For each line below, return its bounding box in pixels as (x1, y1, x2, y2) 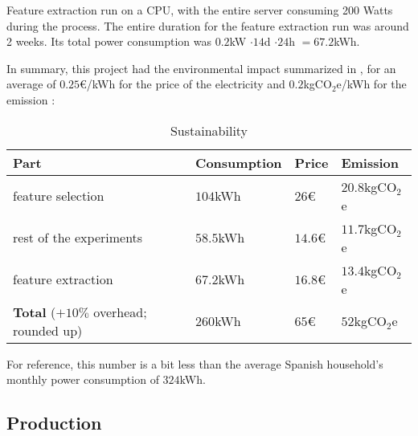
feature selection (13, 186, 104, 206)
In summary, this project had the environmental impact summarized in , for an (6, 59, 396, 76)
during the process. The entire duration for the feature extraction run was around (6, 17, 409, 34)
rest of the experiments (13, 228, 143, 247)
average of (6, 75, 56, 92)
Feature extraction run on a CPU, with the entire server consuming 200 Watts (6, 2, 393, 18)
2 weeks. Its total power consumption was (6, 33, 212, 50)
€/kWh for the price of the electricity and (80, 75, 285, 92)
